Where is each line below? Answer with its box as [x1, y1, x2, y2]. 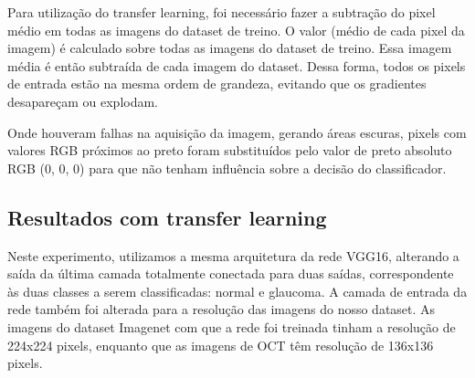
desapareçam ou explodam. [7, 91, 159, 110]
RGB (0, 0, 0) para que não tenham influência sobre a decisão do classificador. [7, 158, 447, 177]
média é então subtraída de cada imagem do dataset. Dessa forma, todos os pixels [7, 56, 466, 75]
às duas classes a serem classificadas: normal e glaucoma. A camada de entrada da [7, 281, 468, 300]
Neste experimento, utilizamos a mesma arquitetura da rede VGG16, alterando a [7, 246, 459, 265]
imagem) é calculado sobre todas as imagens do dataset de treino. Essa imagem [7, 38, 452, 58]
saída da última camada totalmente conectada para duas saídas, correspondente [7, 264, 454, 283]
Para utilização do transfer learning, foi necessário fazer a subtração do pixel [7, 3, 436, 21]
